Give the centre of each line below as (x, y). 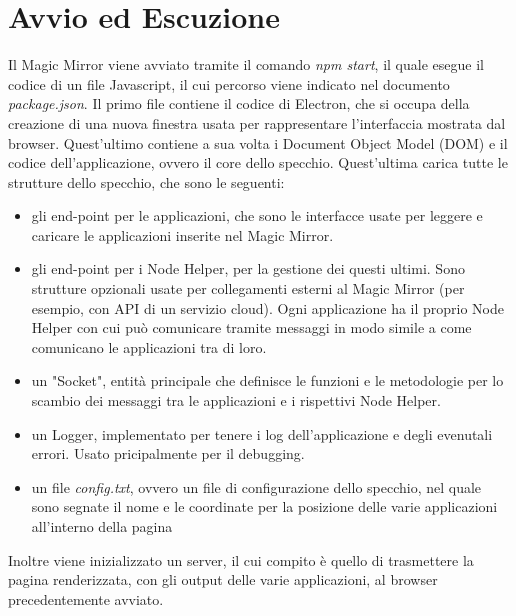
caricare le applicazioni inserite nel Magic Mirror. (182, 234)
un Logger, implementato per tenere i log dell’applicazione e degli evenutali (262, 433)
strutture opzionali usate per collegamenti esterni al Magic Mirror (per (248, 288)
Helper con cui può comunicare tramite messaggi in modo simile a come (251, 327)
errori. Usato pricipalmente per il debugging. (168, 453)
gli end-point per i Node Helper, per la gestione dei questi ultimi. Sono (248, 268)
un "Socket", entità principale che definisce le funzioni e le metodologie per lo (267, 380)
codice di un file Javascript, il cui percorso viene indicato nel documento (229, 83)
